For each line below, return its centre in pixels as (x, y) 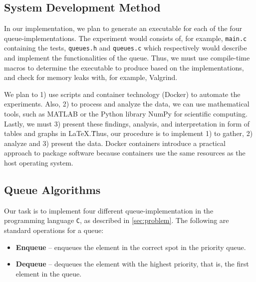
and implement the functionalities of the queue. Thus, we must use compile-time (127, 58)
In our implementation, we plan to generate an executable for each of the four (123, 28)
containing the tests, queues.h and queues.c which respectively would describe (126, 48)
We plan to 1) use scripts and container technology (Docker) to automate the (122, 94)
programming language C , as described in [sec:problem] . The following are (117, 220)
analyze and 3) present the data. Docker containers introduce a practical (115, 143)
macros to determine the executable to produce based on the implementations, (124, 67)
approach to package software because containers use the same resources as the (125, 153)
